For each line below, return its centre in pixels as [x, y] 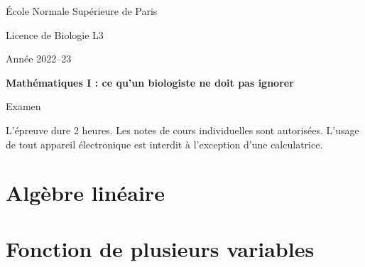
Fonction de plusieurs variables [160, 248]
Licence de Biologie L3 [55, 34]
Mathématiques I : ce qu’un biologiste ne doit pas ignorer [150, 82]
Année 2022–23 [39, 59]
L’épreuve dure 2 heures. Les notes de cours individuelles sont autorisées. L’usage [182, 130]
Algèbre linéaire [85, 193]
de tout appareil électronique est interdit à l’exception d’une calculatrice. [164, 144]
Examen [23, 106]
